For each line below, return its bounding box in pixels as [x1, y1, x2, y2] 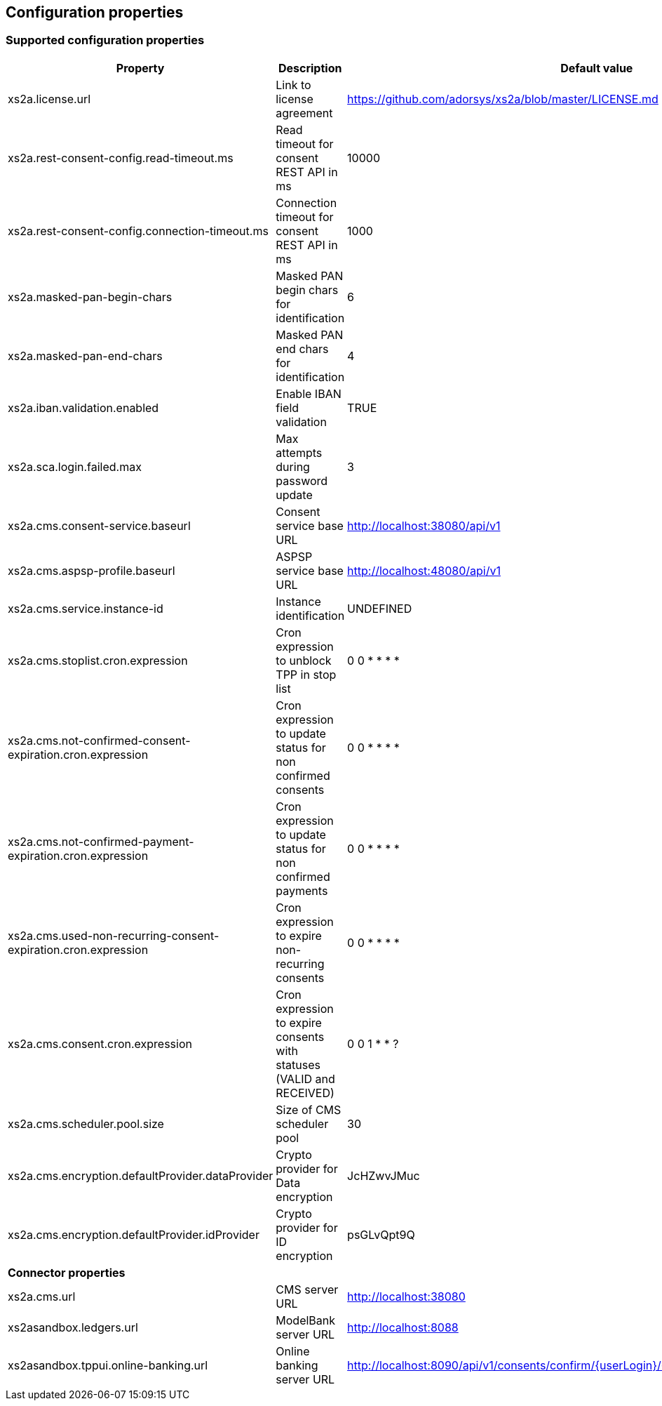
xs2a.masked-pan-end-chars [8, 348, 163, 363]
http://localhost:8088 [347, 1320, 459, 1334]
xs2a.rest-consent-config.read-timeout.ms [8, 150, 234, 165]
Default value [560, 60, 633, 75]
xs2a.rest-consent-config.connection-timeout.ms [8, 223, 269, 238]
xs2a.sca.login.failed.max [8, 459, 142, 474]
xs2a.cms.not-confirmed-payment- [8, 834, 194, 849]
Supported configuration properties [6, 33, 205, 48]
